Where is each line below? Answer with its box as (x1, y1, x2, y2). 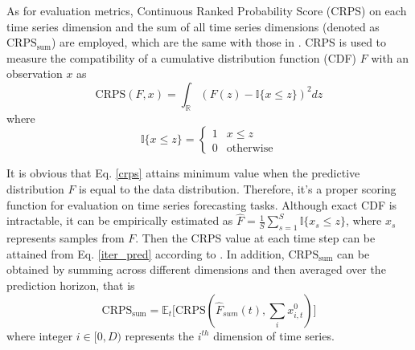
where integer (6, 327, 73, 344)
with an (371, 49, 409, 66)
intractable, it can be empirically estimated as (6, 212, 233, 229)
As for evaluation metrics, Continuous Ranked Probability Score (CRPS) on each (6, 2, 407, 18)
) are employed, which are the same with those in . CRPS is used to (51, 34, 387, 51)
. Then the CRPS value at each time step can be (135, 230, 376, 246)
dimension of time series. (213, 327, 335, 344)
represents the (125, 327, 194, 344)
